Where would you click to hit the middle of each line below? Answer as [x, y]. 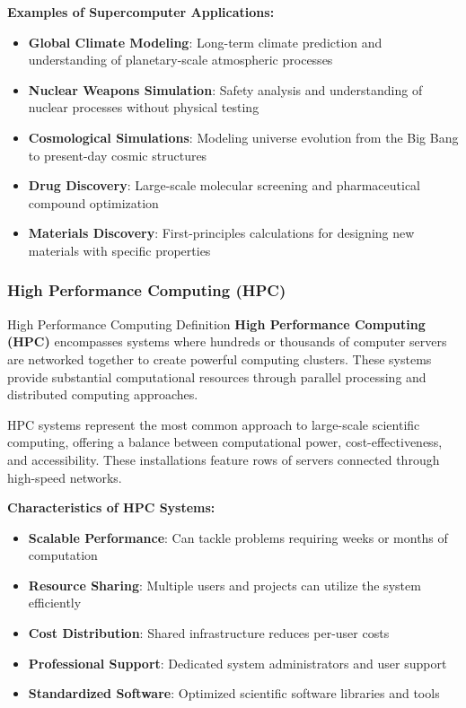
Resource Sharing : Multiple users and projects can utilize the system [224, 585]
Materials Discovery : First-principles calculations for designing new [221, 233]
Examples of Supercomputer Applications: [141, 12]
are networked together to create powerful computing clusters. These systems [220, 358]
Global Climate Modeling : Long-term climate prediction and [205, 42]
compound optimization [93, 202]
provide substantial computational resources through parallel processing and [217, 376]
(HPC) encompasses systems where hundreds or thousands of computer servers [227, 341]
